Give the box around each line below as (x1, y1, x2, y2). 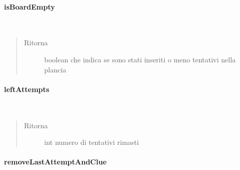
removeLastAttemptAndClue (4, 156, 107, 167)
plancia (44, 64, 67, 74)
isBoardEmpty (4, 1, 55, 12)
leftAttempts (4, 83, 49, 94)
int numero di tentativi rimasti (44, 137, 139, 147)
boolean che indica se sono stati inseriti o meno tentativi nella (44, 54, 236, 64)
